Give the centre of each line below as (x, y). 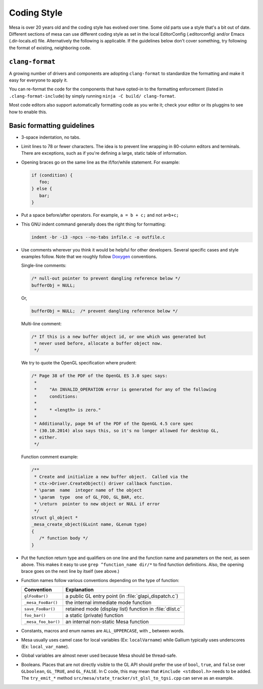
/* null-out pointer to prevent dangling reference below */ (106, 279)
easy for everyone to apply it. (38, 80)
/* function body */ (64, 538)
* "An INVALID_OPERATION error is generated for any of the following (125, 390)
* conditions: (56, 396)
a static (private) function (94, 615)
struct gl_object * (55, 518)
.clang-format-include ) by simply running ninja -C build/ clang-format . (93, 96)
